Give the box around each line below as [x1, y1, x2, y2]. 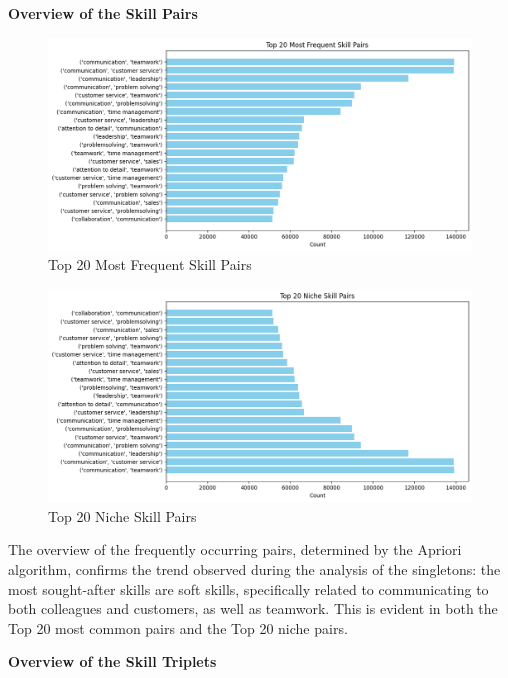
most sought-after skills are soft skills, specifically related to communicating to [8, 578, 489, 599]
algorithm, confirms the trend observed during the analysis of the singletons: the [8, 559, 501, 580]
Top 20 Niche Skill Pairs [48, 505, 197, 526]
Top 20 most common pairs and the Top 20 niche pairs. [8, 617, 348, 638]
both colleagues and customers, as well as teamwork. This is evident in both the [8, 598, 498, 619]
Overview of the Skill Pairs [8, 3, 198, 23]
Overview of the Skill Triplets [8, 651, 217, 672]
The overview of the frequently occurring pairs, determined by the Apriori [8, 539, 462, 560]
